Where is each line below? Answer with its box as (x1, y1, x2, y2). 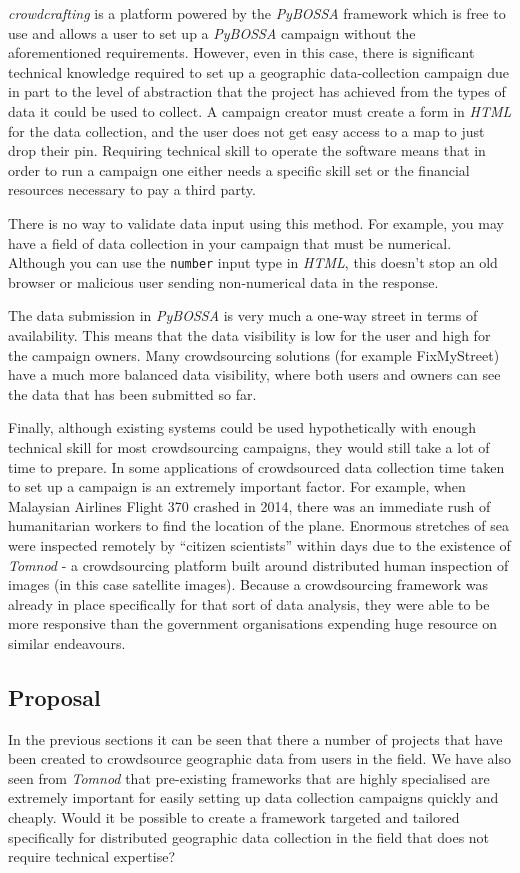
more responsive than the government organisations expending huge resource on (8, 613, 498, 634)
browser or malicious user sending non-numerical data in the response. (8, 271, 439, 292)
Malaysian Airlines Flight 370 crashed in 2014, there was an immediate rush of (8, 495, 491, 516)
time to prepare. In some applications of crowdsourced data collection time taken (8, 456, 505, 477)
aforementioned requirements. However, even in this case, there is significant (8, 42, 475, 63)
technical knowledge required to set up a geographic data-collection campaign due (8, 61, 510, 82)
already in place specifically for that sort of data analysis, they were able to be (8, 593, 490, 614)
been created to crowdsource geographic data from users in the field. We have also (8, 748, 511, 769)
